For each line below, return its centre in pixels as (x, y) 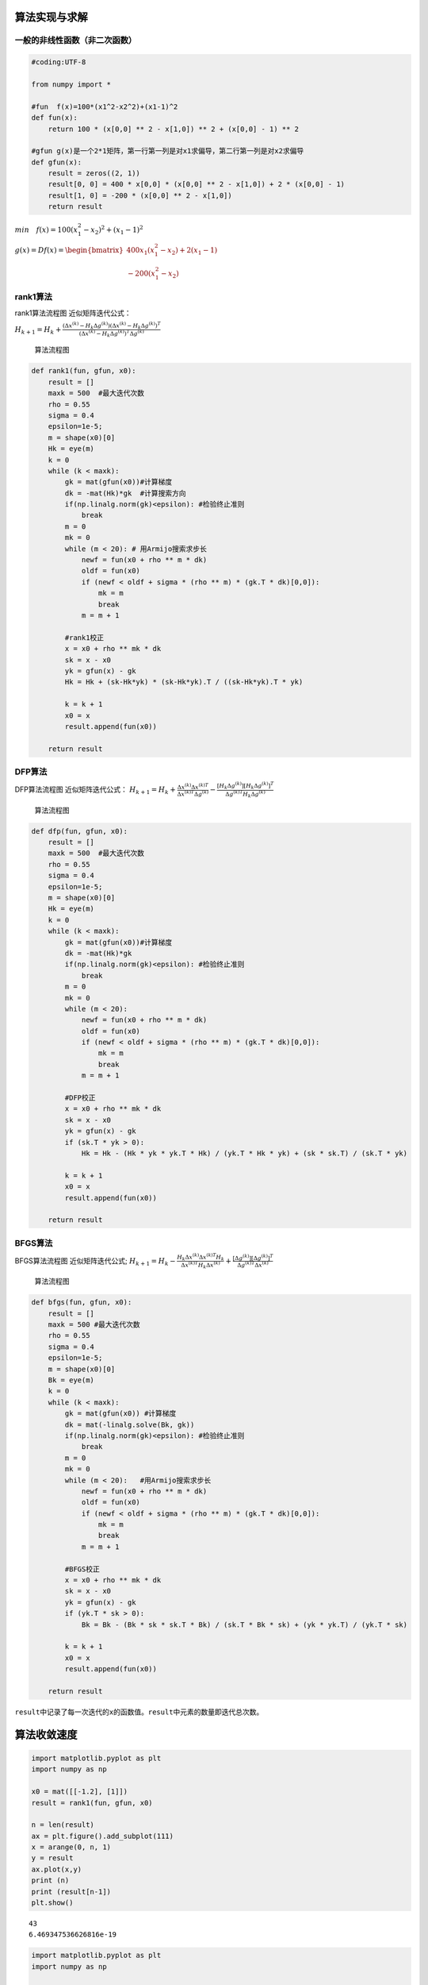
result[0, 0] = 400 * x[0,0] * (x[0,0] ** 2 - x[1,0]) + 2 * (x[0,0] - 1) (196, 184)
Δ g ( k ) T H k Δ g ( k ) (245, 794)
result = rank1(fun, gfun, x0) (92, 1803)
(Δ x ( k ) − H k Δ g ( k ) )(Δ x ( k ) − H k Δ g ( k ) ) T (112, 326)
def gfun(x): (57, 162)
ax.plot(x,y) (57, 1869)
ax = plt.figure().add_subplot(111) (103, 1836)
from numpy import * (71, 84)
